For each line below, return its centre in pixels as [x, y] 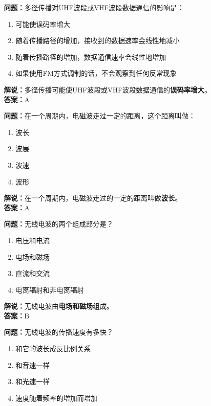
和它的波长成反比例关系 [53, 349]
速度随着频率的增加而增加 [56, 397]
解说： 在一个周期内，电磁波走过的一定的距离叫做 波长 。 [93, 198]
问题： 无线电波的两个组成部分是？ [59, 224]
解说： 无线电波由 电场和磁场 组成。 [59, 306]
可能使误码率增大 [43, 24]
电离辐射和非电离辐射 [50, 289]
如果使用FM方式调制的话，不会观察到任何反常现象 [96, 73]
